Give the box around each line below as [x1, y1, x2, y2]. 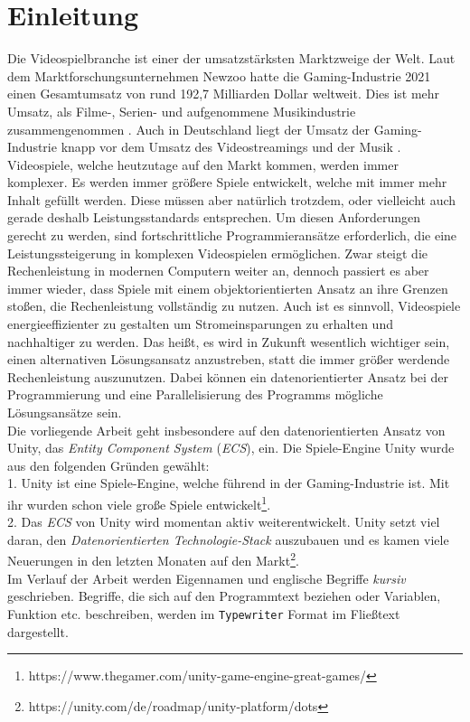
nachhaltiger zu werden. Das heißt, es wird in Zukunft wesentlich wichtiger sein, [7, 332, 450, 351]
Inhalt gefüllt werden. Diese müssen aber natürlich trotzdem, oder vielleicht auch [7, 190, 456, 209]
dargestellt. [7, 622, 69, 641]
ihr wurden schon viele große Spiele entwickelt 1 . [7, 492, 271, 513]
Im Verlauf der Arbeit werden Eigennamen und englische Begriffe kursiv [7, 568, 406, 587]
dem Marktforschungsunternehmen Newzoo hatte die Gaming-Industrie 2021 [7, 66, 431, 85]
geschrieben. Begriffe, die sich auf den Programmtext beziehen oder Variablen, [7, 586, 441, 605]
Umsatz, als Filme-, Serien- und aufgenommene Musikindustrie [7, 101, 356, 120]
